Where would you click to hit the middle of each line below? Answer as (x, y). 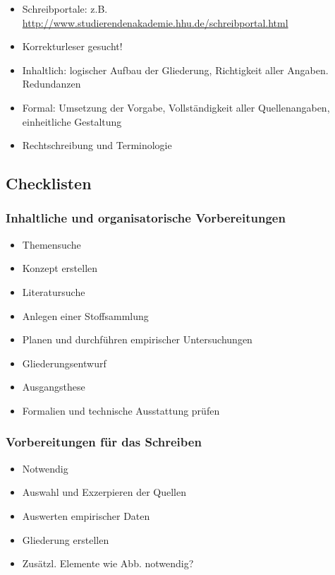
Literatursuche (54, 291)
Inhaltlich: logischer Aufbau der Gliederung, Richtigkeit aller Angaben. (175, 70)
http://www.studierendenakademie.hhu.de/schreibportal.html (155, 22)
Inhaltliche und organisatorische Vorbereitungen (146, 218)
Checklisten (49, 183)
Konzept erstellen (60, 268)
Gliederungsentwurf (64, 363)
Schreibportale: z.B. (65, 8)
